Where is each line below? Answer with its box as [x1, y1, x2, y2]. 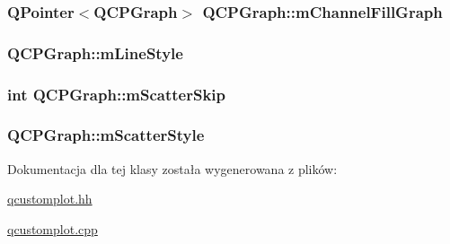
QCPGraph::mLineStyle [7, 41, 183, 64]
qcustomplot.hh [7, 189, 93, 208]
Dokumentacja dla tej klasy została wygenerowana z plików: [7, 159, 338, 178]
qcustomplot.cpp [7, 219, 98, 238]
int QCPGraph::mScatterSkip [7, 83, 226, 105]
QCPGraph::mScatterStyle [7, 124, 205, 146]
